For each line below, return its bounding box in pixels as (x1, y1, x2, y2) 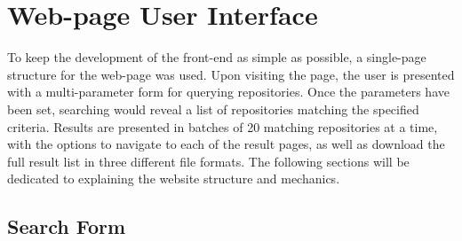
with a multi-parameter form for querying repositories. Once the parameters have (7, 82, 450, 101)
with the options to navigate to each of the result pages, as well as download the (7, 135, 445, 153)
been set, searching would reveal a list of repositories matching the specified (7, 99, 419, 118)
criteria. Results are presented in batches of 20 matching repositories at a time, (7, 117, 438, 136)
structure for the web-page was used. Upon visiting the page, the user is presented (7, 65, 455, 83)
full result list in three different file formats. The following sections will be (7, 152, 410, 170)
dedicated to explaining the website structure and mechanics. (7, 169, 340, 188)
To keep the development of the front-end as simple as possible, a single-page (7, 48, 426, 66)
